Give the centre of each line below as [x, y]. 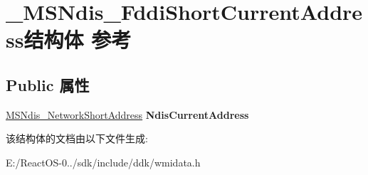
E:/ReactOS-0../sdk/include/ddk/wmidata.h [103, 162]
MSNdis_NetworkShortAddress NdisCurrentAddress [127, 114]
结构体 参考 [78, 39]
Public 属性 [48, 84]
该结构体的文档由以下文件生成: [77, 138]
